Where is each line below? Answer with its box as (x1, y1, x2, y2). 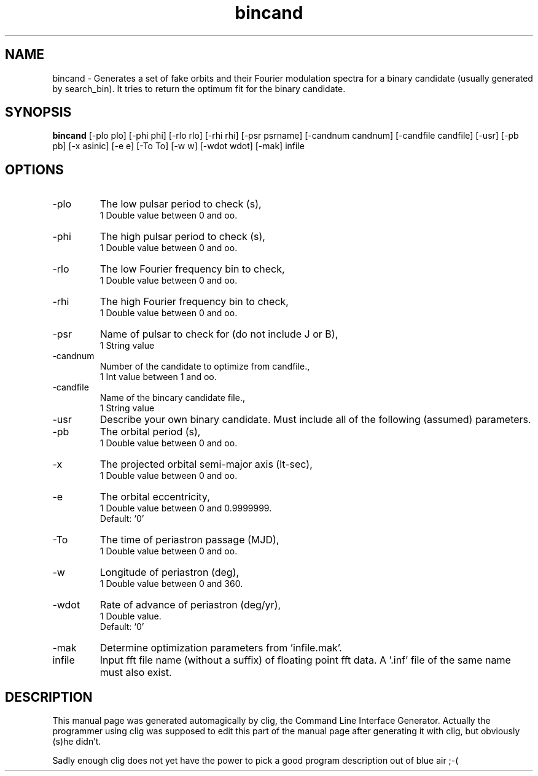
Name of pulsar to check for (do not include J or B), (99, 328, 338, 341)
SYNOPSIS (5, 104, 72, 120)
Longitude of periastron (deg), (99, 566, 240, 579)
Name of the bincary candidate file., (99, 392, 245, 403)
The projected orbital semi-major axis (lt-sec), (99, 458, 313, 471)
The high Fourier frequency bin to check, (99, 295, 289, 308)
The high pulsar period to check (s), (99, 230, 265, 243)
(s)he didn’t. (52, 736, 101, 747)
